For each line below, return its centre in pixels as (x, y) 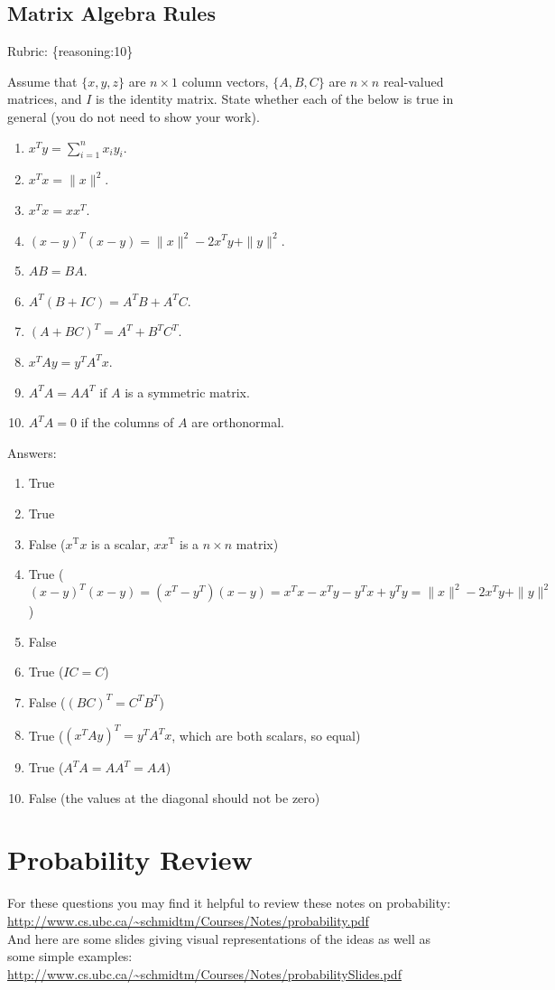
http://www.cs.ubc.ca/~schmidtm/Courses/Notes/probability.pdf (188, 920)
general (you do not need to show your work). (134, 116)
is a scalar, (120, 543)
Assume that (42, 81)
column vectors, (225, 81)
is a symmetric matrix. (187, 392)
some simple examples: (70, 956)
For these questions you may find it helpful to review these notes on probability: (229, 903)
